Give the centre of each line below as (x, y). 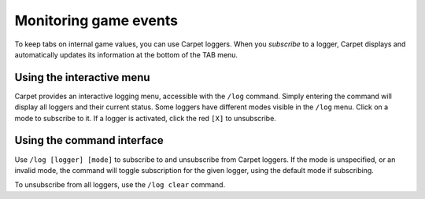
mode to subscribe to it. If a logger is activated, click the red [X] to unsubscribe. (146, 118)
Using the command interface (89, 140)
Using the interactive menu (82, 77)
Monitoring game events (96, 20)
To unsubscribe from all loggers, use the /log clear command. (120, 185)
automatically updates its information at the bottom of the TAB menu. (126, 54)
